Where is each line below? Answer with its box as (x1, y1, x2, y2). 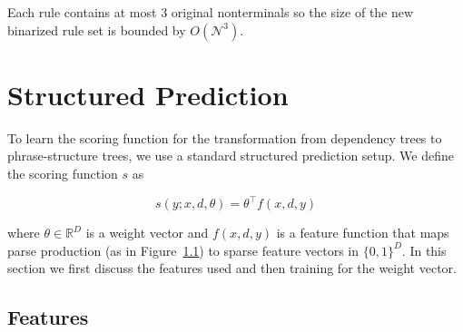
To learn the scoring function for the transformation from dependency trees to (7, 128, 442, 147)
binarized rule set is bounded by (7, 20, 186, 39)
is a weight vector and (85, 223, 209, 241)
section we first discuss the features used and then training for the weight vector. (7, 259, 457, 278)
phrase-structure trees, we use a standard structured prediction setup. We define (7, 146, 455, 165)
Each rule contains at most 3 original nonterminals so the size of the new (7, 3, 414, 21)
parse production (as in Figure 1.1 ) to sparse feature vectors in (7, 240, 360, 259)
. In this (401, 240, 447, 259)
